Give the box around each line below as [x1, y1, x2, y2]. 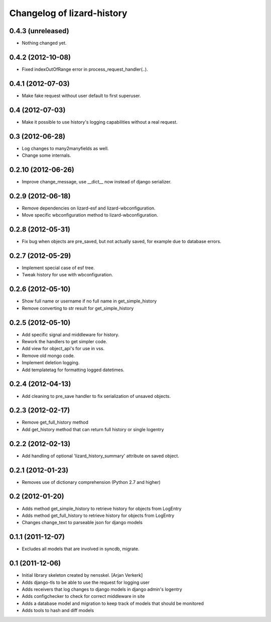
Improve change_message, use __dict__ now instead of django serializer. [22, 178, 172, 184]
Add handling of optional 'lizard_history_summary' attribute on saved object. [22, 453, 179, 459]
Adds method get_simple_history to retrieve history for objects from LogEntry [22, 505, 182, 511]
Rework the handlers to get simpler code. [22, 339, 107, 345]
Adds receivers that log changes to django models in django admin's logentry [22, 586, 183, 592]
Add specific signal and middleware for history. [22, 332, 119, 338]
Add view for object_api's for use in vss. [22, 346, 105, 352]
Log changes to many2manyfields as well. [22, 145, 109, 151]
